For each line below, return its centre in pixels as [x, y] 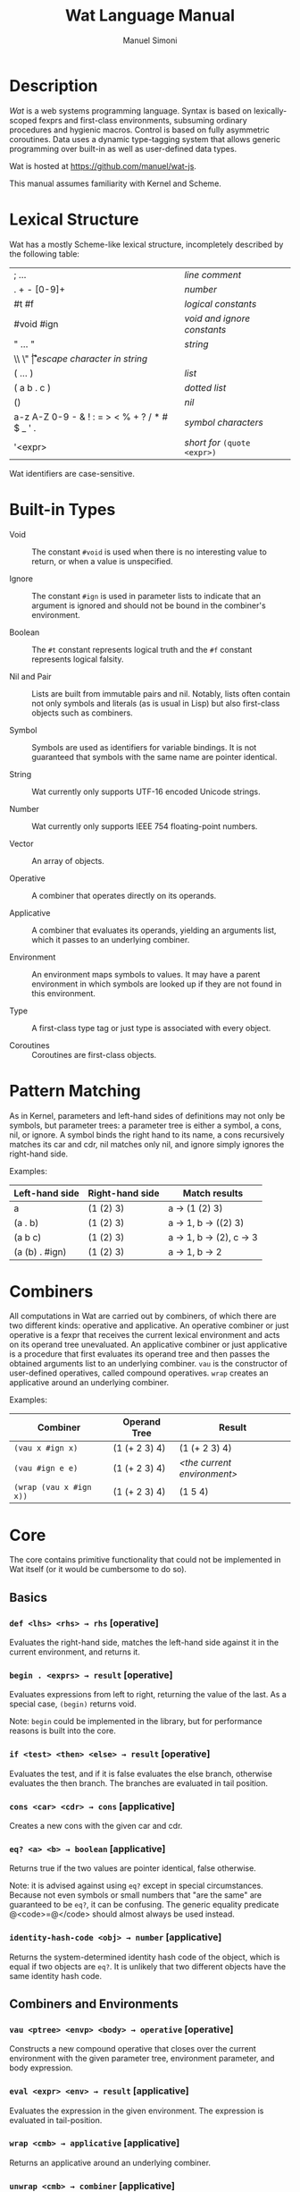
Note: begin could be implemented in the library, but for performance [136, 1722]
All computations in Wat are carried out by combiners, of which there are [143, 1316]
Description [54, 85]
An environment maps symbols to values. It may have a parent [146, 974]
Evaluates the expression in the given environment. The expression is [137, 2111]
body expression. [41, 2068]
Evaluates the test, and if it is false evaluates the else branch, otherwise [141, 1773]
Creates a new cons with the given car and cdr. [96, 1825]
